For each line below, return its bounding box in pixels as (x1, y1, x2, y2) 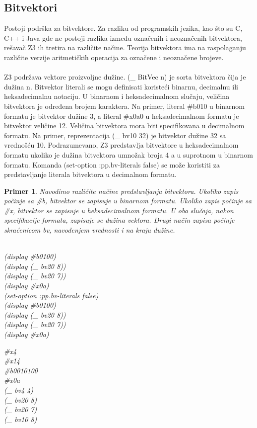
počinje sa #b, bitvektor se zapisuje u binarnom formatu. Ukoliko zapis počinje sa (4, 195, 252, 206)
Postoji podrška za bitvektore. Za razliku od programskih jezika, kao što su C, (4, 23, 243, 33)
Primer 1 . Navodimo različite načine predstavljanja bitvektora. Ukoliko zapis (4, 185, 239, 196)
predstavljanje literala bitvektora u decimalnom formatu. (4, 169, 177, 179)
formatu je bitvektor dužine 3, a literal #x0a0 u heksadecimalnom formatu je (4, 110, 239, 121)
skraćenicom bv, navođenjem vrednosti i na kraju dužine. (4, 225, 175, 235)
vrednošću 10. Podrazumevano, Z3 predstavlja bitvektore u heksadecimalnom (4, 140, 239, 150)
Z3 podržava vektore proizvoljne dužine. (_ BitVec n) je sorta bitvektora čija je (4, 72, 246, 82)
